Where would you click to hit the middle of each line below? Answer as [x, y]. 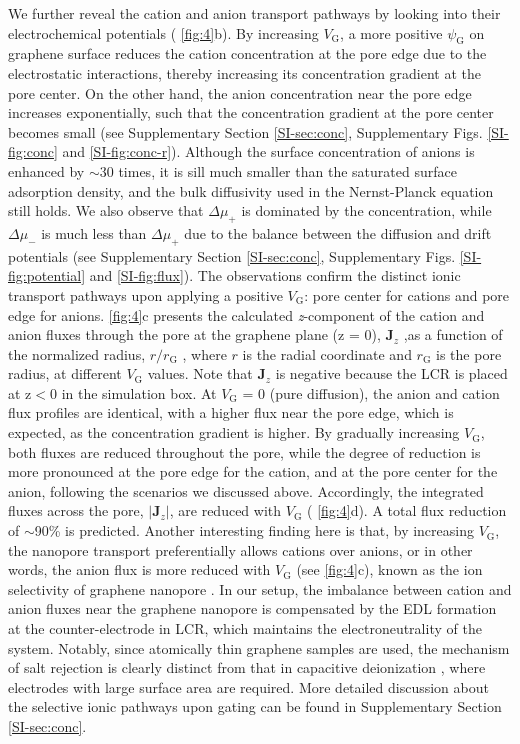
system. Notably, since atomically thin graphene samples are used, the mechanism [259, 647]
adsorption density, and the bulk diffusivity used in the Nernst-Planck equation [251, 190]
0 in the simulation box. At [133, 392]
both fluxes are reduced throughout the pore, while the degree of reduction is [244, 451]
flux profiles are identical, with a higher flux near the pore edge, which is [231, 412]
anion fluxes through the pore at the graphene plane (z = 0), [194, 334]
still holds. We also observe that [106, 210]
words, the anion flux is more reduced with [139, 569]
